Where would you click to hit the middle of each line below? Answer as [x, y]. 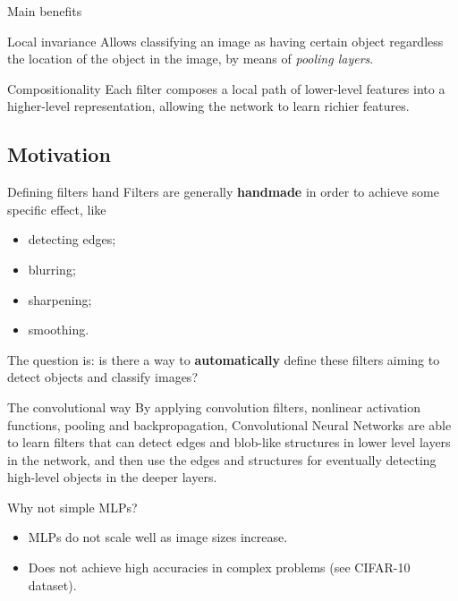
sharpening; [60, 299]
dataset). [52, 584]
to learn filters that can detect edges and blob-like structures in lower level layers [229, 442]
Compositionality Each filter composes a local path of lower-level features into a [226, 88]
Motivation [59, 154]
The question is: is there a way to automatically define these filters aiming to [224, 359]
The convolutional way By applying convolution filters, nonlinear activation [214, 406]
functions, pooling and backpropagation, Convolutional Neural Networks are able [229, 424]
